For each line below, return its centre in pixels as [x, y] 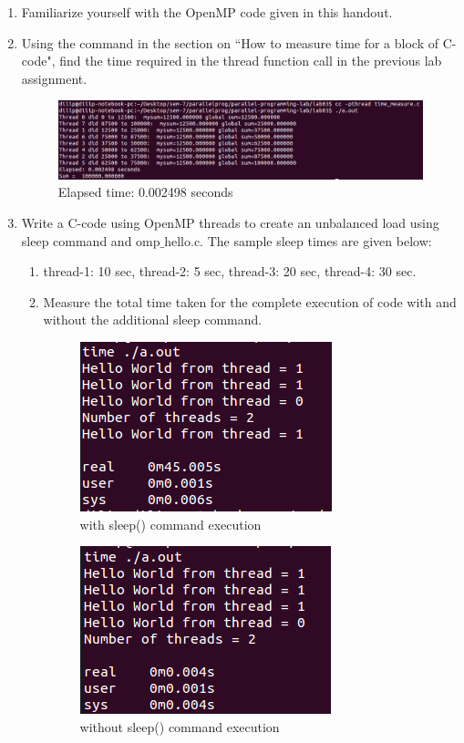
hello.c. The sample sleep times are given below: [298, 240]
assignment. [54, 78]
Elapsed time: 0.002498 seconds [145, 192]
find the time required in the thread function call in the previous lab [251, 61]
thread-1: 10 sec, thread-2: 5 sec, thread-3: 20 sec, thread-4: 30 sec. [230, 271]
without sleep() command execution [180, 726]
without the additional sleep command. [153, 320]
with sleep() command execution [170, 524]
